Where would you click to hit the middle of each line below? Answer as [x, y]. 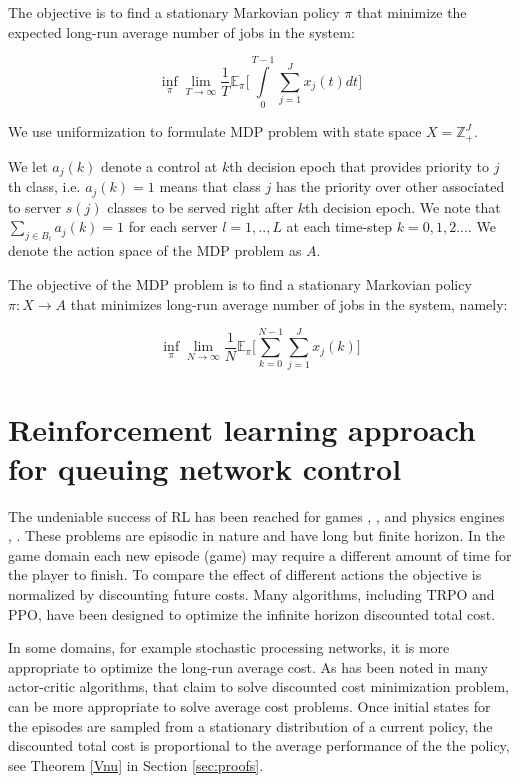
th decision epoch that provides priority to [359, 165]
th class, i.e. [44, 186]
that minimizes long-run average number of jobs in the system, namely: [289, 303]
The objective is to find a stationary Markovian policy [174, 12]
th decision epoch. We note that [403, 206]
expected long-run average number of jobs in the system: [181, 31]
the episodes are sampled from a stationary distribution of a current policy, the [250, 725]
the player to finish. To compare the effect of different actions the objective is [245, 574]
